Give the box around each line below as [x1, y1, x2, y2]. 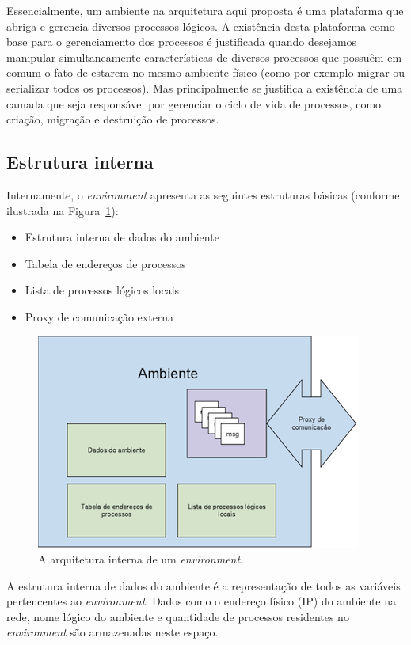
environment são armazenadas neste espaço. [6, 624, 219, 640]
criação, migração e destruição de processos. [6, 111, 219, 127]
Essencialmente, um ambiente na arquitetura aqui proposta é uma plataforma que [6, 2, 404, 18]
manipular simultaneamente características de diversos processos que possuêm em [6, 48, 402, 65]
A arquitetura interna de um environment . [38, 551, 243, 567]
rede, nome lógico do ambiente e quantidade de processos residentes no [6, 608, 349, 624]
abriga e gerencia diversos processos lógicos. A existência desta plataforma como [6, 17, 395, 34]
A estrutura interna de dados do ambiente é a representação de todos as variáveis [6, 577, 401, 594]
